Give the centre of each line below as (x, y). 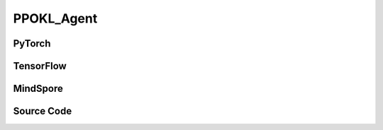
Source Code (43, 111)
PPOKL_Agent (55, 18)
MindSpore (38, 89)
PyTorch (32, 43)
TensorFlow (40, 66)
